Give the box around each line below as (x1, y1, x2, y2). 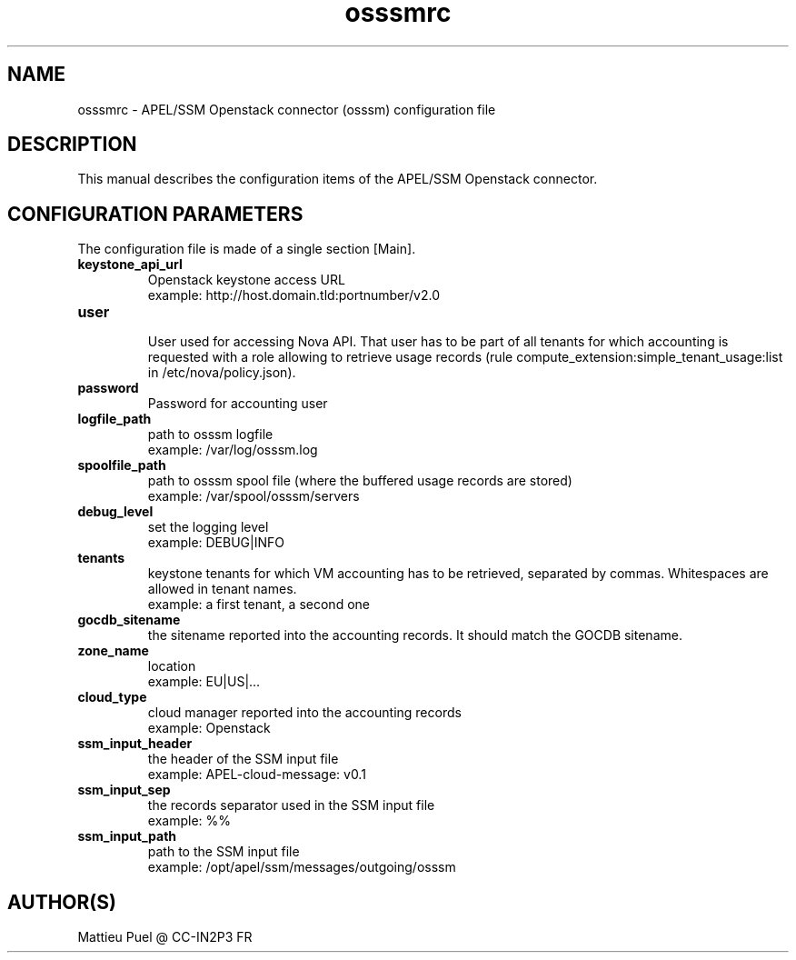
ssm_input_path (77, 828, 177, 845)
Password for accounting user (147, 395, 328, 412)
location (147, 658, 196, 675)
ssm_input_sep (77, 782, 171, 798)
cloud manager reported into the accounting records (147, 705, 462, 721)
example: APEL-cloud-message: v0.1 (147, 766, 366, 783)
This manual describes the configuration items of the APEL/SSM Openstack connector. (77, 171, 598, 187)
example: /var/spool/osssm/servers (147, 488, 360, 505)
